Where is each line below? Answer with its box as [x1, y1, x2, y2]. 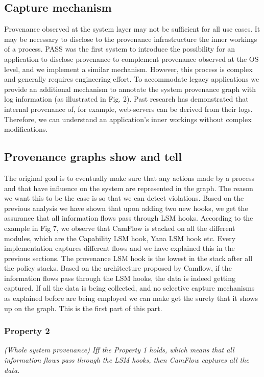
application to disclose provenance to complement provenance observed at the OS [4, 53, 259, 64]
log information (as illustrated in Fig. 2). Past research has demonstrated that [4, 93, 249, 104]
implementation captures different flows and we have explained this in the [4, 243, 235, 253]
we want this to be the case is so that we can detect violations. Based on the [4, 193, 244, 203]
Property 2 [4, 324, 50, 337]
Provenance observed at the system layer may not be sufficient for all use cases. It [4, 23, 260, 34]
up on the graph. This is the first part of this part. [4, 302, 162, 313]
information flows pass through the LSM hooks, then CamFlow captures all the [4, 355, 249, 365]
